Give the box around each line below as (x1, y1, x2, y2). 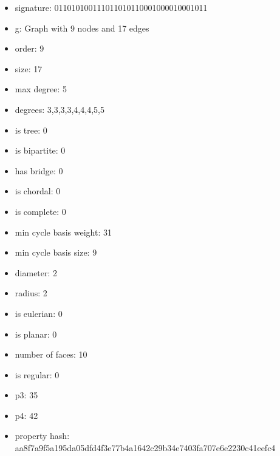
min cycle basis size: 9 (15, 246, 97, 259)
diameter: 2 (15, 266, 58, 279)
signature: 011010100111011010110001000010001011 (15, 1, 208, 13)
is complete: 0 (15, 205, 66, 217)
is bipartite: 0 (15, 144, 66, 157)
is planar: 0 (15, 327, 57, 340)
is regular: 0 (15, 368, 60, 381)
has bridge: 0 (15, 164, 63, 177)
